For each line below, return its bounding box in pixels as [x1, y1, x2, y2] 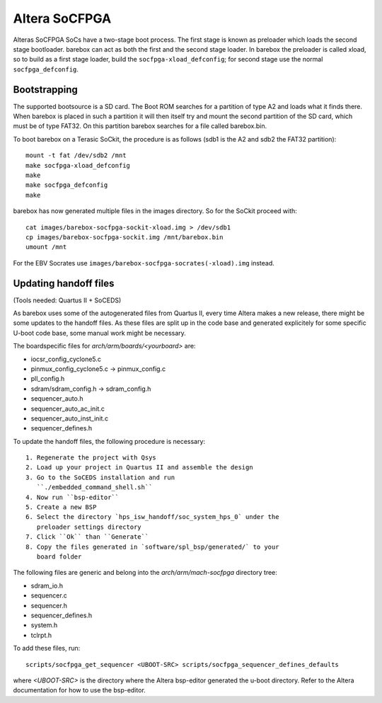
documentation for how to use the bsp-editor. [13, 686, 146, 695]
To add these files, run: [13, 644, 81, 653]
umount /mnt [25, 243, 67, 251]
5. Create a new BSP [25, 503, 97, 511]
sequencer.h [30, 601, 67, 610]
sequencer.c [30, 591, 67, 600]
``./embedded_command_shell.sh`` [36, 484, 153, 491]
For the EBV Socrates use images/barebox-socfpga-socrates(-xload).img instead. [13, 258, 275, 267]
